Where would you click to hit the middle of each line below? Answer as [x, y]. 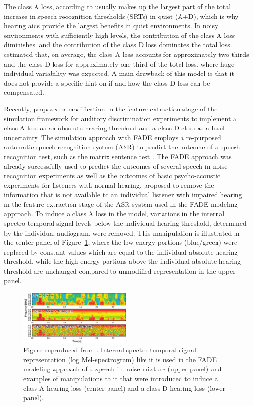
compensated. [24, 92]
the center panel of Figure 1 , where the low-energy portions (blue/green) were [121, 242]
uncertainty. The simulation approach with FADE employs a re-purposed [113, 137]
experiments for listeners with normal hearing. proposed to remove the [109, 185]
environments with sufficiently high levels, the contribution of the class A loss [119, 35]
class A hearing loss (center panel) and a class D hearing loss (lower [125, 388]
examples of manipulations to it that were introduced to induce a [121, 378]
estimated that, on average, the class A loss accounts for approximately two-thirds [126, 54]
